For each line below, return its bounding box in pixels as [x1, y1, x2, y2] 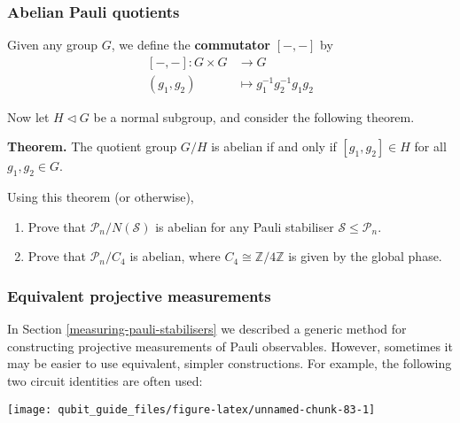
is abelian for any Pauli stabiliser [155, 217, 334, 235]
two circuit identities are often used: [7, 372, 203, 390]
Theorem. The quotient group [7, 137, 177, 156]
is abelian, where [129, 247, 221, 265]
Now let [7, 107, 50, 126]
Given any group [7, 35, 98, 54]
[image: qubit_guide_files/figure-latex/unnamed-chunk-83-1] [7, 403, 376, 416]
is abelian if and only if [211, 137, 337, 156]
